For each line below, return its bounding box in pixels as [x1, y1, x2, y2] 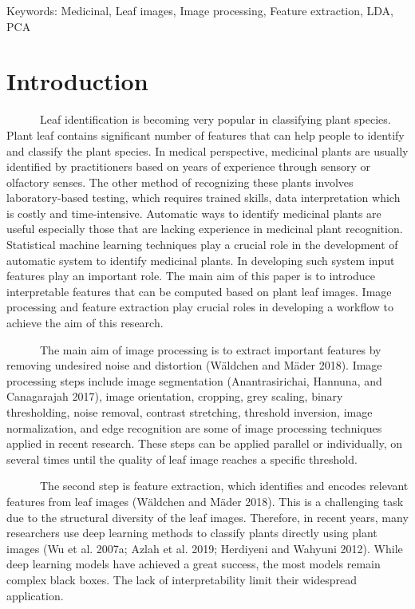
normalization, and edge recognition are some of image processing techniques [6, 419, 382, 436]
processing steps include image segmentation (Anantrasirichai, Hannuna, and [6, 372, 382, 389]
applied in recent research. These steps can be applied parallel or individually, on [6, 435, 402, 452]
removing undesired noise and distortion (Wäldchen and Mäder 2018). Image [6, 357, 382, 374]
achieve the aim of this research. [6, 314, 164, 331]
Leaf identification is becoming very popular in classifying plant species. [39, 111, 391, 128]
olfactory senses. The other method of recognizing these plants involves [6, 173, 354, 190]
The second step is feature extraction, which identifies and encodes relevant [39, 477, 409, 494]
